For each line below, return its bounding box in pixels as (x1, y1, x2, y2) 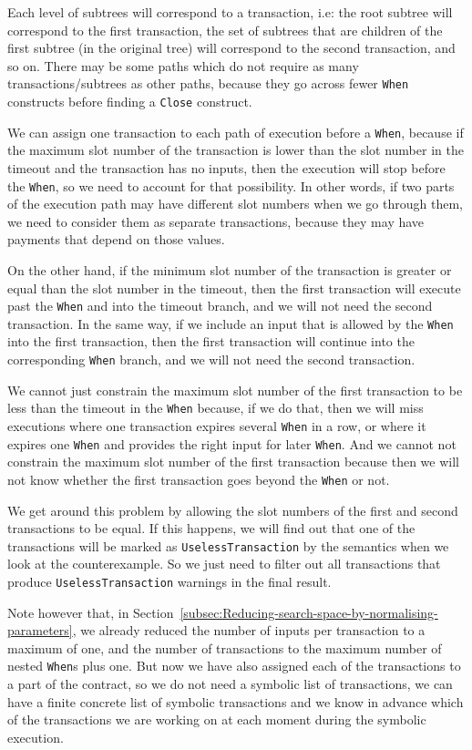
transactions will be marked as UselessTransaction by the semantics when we (7, 536, 449, 555)
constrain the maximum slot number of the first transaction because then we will (7, 452, 459, 471)
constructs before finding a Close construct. (7, 92, 252, 111)
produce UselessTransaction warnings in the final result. (7, 571, 332, 591)
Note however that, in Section (7, 602, 174, 622)
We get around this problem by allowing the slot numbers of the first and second (7, 500, 458, 519)
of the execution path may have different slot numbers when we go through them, (7, 194, 463, 213)
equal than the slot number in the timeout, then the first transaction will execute (7, 278, 461, 297)
